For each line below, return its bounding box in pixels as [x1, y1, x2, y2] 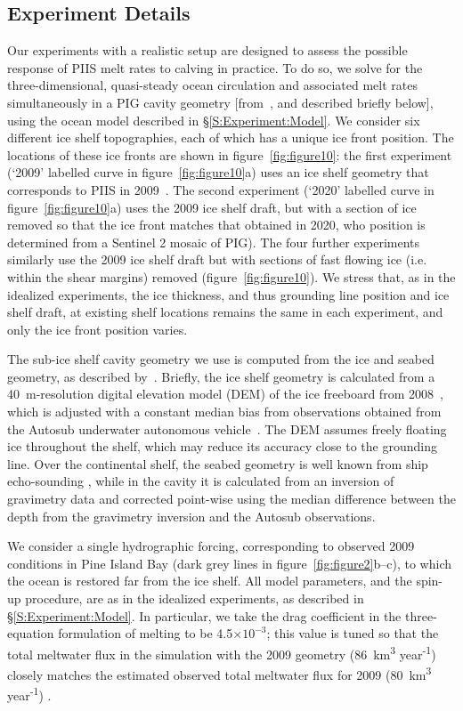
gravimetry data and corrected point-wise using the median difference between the [7, 489, 456, 508]
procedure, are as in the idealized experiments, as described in [25, 589, 364, 608]
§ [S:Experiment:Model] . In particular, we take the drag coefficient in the [7, 606, 402, 625]
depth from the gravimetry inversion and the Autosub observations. [7, 506, 376, 525]
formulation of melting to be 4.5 [58, 624, 233, 642]
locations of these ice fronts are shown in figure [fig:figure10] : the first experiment [7, 145, 452, 164]
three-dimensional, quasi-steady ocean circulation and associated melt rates [7, 76, 418, 94]
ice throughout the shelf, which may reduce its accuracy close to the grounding [7, 437, 437, 456]
